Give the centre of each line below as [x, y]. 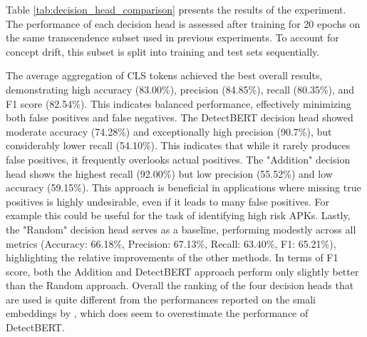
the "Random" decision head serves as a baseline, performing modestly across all [181, 229]
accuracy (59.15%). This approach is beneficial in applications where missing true [183, 187]
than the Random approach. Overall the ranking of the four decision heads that [180, 285]
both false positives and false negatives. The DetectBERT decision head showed [180, 117]
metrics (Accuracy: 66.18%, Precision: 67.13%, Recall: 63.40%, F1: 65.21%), [171, 243]
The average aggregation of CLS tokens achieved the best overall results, [164, 75]
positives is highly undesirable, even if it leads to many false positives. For [167, 201]
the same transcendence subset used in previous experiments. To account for [172, 37]
